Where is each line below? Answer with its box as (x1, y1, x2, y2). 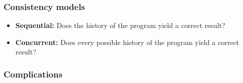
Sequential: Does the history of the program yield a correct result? (15, 20, 225, 30)
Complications (4, 67, 62, 80)
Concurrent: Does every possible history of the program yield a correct (15, 36, 239, 47)
